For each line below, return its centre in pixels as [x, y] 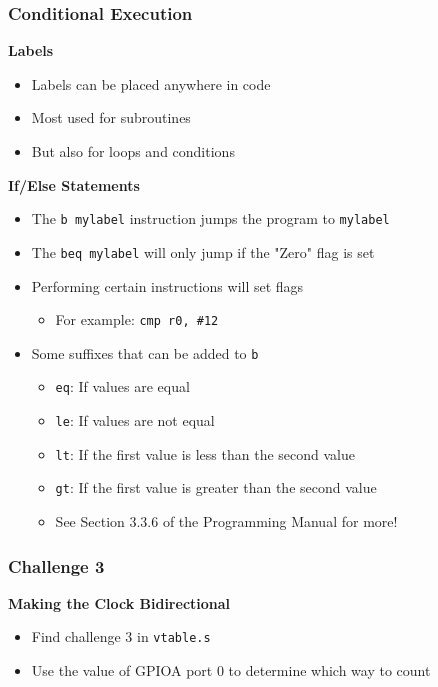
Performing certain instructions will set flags [167, 285]
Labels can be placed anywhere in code [151, 83]
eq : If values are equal [122, 386]
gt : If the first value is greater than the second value [216, 487]
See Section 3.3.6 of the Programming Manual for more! [226, 521]
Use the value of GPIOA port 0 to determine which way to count [231, 670]
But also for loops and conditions [133, 151]
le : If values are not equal [135, 420]
